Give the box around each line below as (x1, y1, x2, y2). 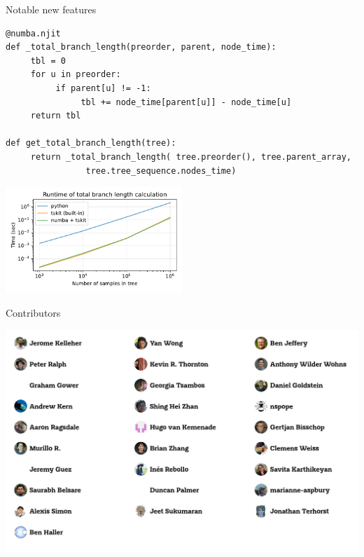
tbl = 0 (30, 55, 66, 66)
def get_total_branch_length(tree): (6, 138, 176, 149)
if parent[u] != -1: (55, 83, 151, 93)
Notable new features (6, 2, 97, 16)
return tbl (30, 111, 81, 121)
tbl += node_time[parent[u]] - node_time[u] (80, 97, 292, 107)
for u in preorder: (30, 69, 121, 80)
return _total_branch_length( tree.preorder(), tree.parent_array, (30, 151, 351, 162)
